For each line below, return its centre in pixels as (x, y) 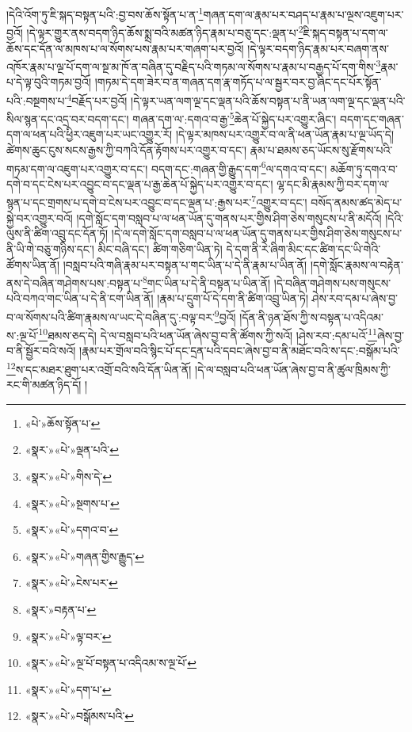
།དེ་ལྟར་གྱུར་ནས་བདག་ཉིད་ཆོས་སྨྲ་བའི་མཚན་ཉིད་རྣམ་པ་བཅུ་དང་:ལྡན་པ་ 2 (165, 31)
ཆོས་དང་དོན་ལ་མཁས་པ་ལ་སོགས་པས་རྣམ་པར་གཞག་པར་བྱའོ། (125, 48)
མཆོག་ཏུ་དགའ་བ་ (364, 168)
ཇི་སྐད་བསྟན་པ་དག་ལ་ (345, 32)
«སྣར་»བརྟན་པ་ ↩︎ (61, 610)
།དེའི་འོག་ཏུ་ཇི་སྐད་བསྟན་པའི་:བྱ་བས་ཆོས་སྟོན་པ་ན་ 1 (105, 13)
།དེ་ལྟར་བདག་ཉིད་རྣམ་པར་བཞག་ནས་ (318, 48)
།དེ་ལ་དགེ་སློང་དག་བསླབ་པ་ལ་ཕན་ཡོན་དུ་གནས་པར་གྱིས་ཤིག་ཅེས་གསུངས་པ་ (257, 233)
